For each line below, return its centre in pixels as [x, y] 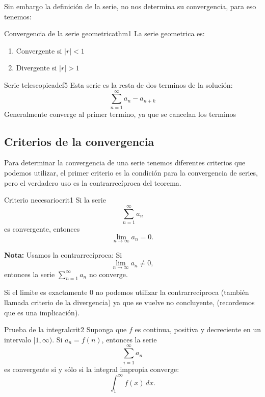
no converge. [108, 274]
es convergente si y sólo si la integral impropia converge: [92, 369]
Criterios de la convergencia [79, 141]
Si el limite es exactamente [46, 292]
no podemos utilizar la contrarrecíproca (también [172, 292]
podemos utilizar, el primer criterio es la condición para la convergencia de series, [131, 173]
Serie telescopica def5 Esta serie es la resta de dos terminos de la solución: [118, 84]
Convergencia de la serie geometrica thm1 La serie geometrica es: [104, 33]
